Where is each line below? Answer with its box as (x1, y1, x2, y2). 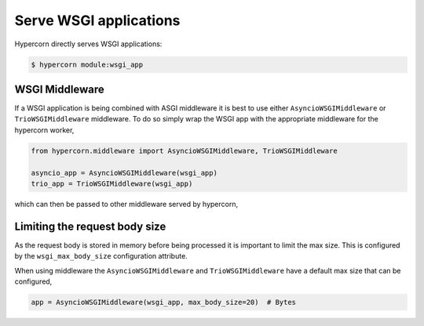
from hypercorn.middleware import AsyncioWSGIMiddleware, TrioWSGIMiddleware (31, 146, 338, 155)
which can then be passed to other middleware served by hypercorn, (14, 199, 239, 208)
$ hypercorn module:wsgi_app (31, 60, 144, 69)
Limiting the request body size (14, 219, 166, 233)
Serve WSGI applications (14, 12, 181, 29)
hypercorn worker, (14, 125, 75, 135)
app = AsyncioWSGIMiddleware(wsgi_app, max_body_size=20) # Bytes (31, 298, 297, 307)
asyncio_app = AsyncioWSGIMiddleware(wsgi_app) (31, 168, 217, 177)
